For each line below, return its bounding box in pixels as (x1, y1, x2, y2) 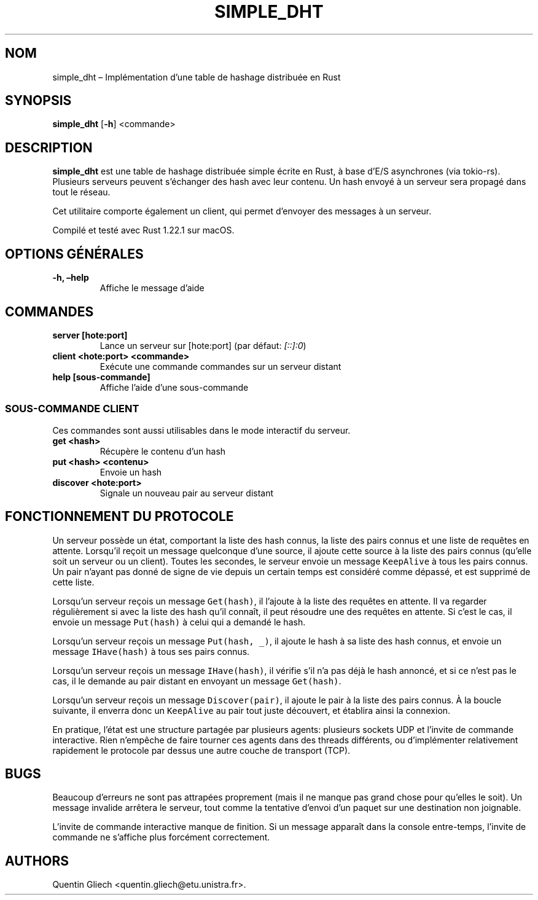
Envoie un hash (99, 466, 162, 477)
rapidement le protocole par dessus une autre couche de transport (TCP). (52, 745, 351, 756)
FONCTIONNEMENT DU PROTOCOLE (5, 509, 234, 525)
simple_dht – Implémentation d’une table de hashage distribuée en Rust (52, 71, 341, 82)
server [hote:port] (52, 329, 128, 340)
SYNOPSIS (5, 93, 72, 109)
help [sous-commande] (52, 371, 150, 382)
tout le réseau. (52, 187, 111, 198)
